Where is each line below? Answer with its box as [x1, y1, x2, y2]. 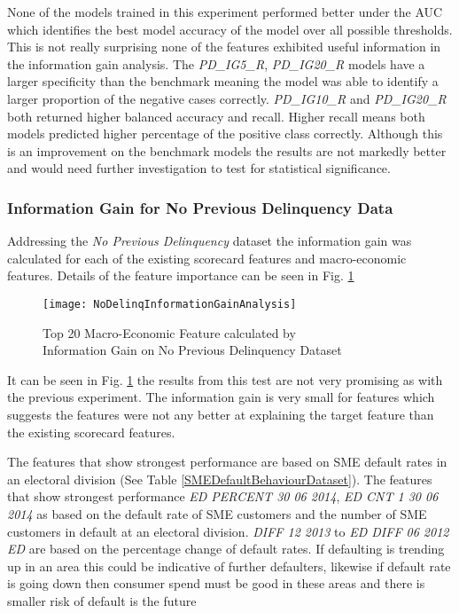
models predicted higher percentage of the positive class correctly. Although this [7, 124, 443, 143]
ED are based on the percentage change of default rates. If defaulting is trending [7, 539, 445, 558]
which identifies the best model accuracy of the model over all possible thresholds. [7, 20, 453, 38]
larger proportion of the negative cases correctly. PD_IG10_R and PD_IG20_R [7, 89, 447, 107]
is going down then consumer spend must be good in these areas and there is [7, 574, 425, 593]
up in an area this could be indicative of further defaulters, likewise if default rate [7, 556, 451, 575]
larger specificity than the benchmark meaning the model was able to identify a [7, 72, 439, 90]
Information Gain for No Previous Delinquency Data [7, 196, 393, 218]
